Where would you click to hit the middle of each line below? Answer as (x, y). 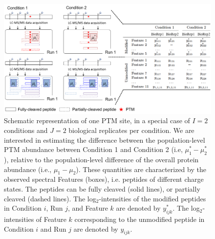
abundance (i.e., (28, 169)
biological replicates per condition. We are (131, 130)
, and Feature (88, 208)
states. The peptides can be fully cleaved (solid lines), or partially (102, 188)
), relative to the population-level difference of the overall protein (101, 159)
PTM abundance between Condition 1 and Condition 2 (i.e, (93, 149)
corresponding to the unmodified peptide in (140, 219)
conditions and (26, 130)
